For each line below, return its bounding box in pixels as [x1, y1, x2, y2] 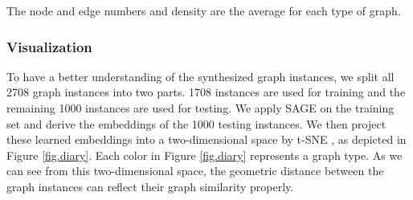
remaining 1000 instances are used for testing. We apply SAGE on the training [6, 100, 395, 116]
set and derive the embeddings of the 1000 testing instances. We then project [6, 115, 386, 132]
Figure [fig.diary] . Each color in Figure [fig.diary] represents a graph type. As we [6, 146, 403, 163]
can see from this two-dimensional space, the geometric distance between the [6, 162, 384, 179]
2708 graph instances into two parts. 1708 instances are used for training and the [6, 84, 406, 100]
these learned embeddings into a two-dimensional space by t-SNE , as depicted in [6, 131, 407, 148]
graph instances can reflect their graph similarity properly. [6, 178, 294, 194]
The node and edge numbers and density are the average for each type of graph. [6, 2, 401, 18]
